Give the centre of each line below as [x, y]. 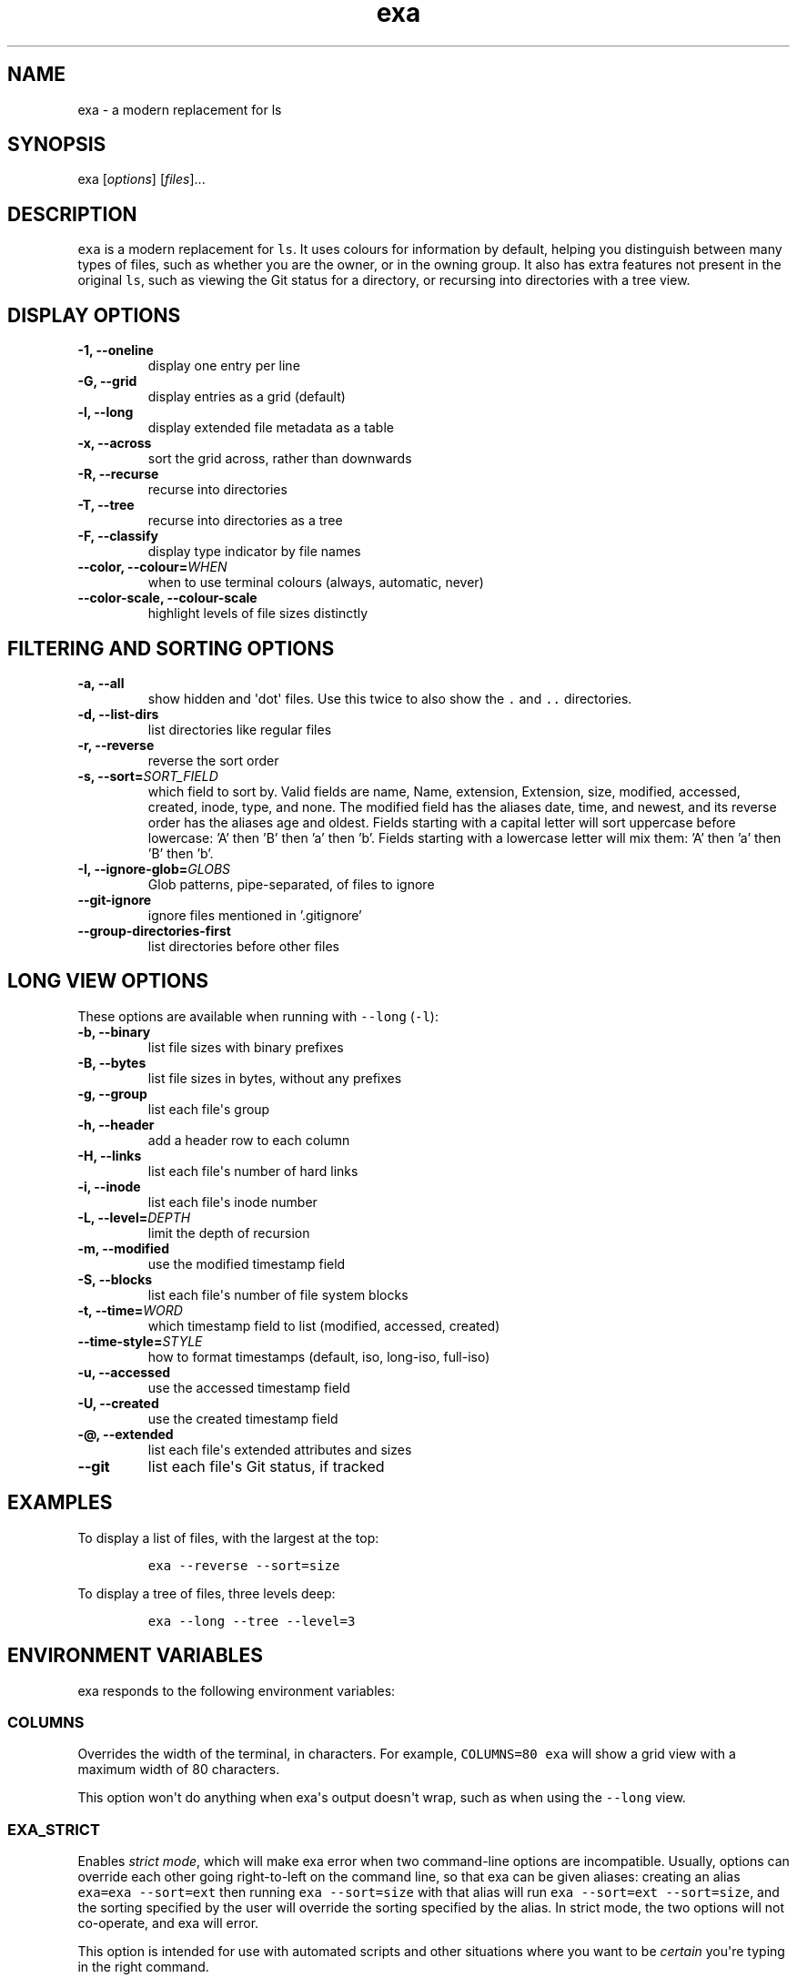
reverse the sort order [213, 760]
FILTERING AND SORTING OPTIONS [171, 648]
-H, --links [110, 1155]
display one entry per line [224, 366]
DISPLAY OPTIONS [94, 315]
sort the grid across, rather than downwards [280, 459]
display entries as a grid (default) [247, 397]
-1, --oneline [116, 350]
